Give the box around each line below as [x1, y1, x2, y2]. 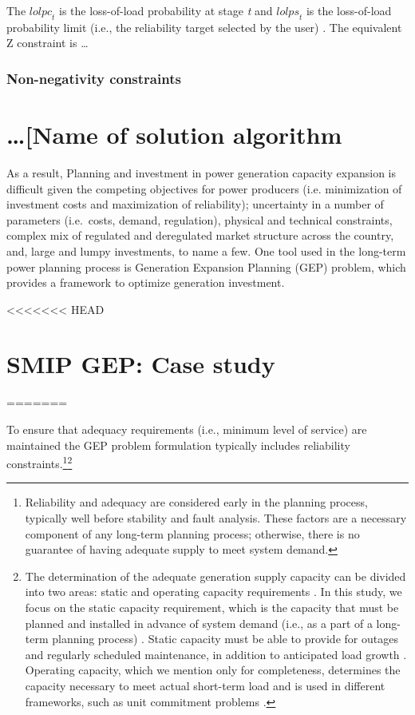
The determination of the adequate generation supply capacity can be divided [25, 567, 406, 584]
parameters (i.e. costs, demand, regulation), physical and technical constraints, [6, 211, 393, 228]
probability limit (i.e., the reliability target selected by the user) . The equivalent [6, 18, 402, 35]
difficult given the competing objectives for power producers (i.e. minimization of [6, 180, 402, 197]
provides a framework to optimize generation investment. [6, 274, 285, 291]
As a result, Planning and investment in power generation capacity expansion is [6, 164, 396, 181]
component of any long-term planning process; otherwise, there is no [25, 525, 360, 542]
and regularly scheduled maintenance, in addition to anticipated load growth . [25, 645, 407, 662]
